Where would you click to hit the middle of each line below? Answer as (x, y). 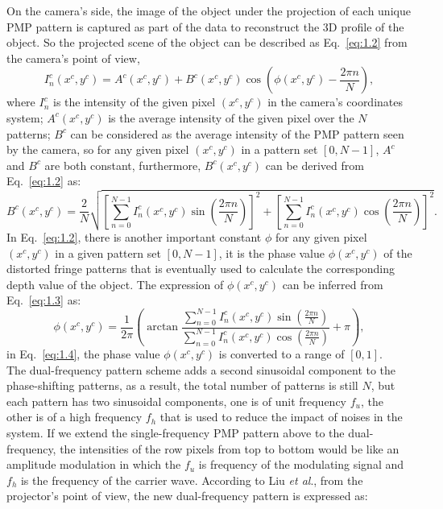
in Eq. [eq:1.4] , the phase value (83, 354)
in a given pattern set (108, 252)
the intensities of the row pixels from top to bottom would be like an (230, 448)
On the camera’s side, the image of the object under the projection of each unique (209, 10)
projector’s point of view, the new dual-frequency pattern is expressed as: (187, 496)
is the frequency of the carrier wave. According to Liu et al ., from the (192, 480)
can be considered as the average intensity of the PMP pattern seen (237, 133)
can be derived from (315, 165)
